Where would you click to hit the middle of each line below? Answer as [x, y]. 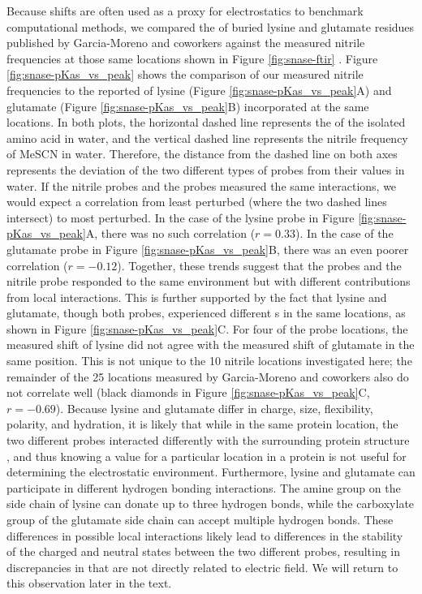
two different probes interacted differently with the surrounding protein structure [208, 440]
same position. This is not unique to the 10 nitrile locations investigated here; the [209, 361]
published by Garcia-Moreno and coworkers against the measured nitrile [186, 43]
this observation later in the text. [89, 583]
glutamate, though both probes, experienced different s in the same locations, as [206, 313]
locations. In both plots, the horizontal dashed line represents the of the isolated [206, 122]
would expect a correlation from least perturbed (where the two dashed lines [197, 202]
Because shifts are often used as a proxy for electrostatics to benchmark [185, 11]
